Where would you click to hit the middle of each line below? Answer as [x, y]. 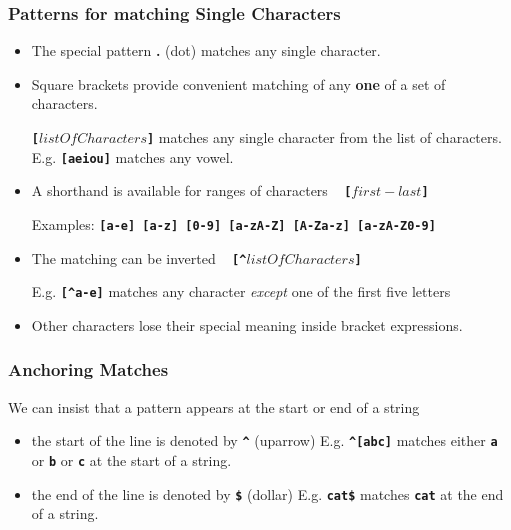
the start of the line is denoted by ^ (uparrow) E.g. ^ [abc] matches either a [264, 440]
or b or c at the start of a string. [131, 460]
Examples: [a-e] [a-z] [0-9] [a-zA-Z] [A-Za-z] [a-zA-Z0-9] [233, 223]
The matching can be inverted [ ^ [139, 257]
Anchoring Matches [88, 369]
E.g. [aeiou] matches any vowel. [132, 156]
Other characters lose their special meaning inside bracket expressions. [247, 324]
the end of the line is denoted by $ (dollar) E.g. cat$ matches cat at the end [267, 493]
